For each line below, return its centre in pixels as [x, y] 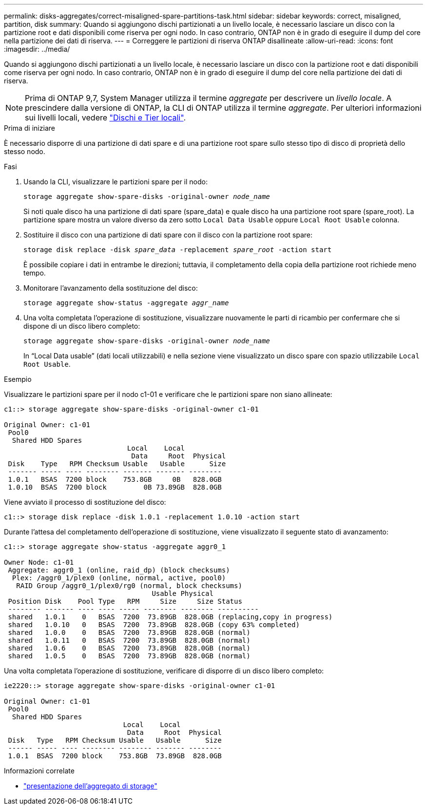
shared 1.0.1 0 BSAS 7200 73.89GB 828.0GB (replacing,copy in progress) [170, 617]
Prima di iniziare [29, 128]
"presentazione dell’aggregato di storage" [90, 786]
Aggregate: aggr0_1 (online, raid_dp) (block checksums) [119, 570]
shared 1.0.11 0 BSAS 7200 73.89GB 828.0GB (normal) [129, 640]
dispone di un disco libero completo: [82, 326]
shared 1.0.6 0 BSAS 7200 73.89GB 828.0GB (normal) [129, 648]
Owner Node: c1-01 [39, 562]
